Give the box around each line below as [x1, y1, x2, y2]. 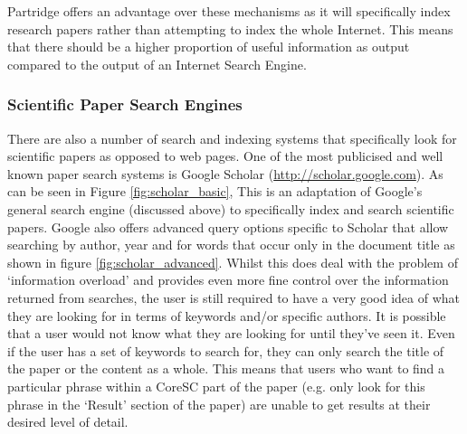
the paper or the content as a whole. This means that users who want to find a [7, 359, 445, 378]
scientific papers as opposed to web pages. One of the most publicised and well [7, 146, 443, 165]
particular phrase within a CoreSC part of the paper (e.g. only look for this [7, 376, 425, 395]
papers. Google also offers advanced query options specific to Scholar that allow [7, 217, 449, 236]
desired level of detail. [7, 412, 129, 431]
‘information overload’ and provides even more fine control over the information [7, 270, 449, 289]
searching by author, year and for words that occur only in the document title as [7, 235, 455, 254]
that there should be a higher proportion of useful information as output [7, 37, 410, 56]
